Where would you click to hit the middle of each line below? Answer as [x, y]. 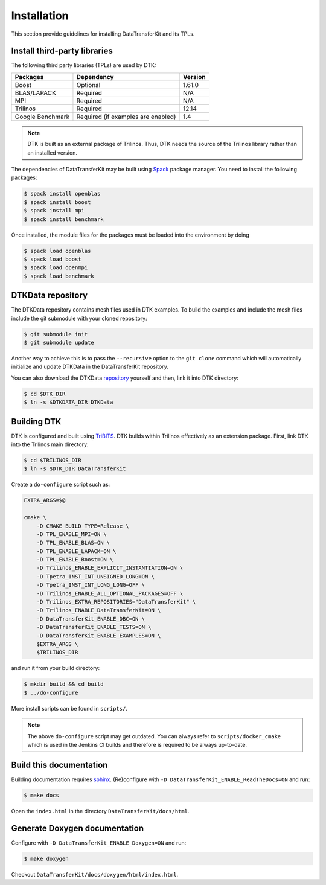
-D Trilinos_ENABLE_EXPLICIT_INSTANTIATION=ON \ [110, 568]
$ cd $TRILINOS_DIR [53, 460]
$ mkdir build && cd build [64, 684]
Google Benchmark [42, 117]
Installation [40, 16]
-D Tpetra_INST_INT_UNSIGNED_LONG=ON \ [96, 576]
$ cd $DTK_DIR [45, 394]
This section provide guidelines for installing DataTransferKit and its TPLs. [103, 34]
